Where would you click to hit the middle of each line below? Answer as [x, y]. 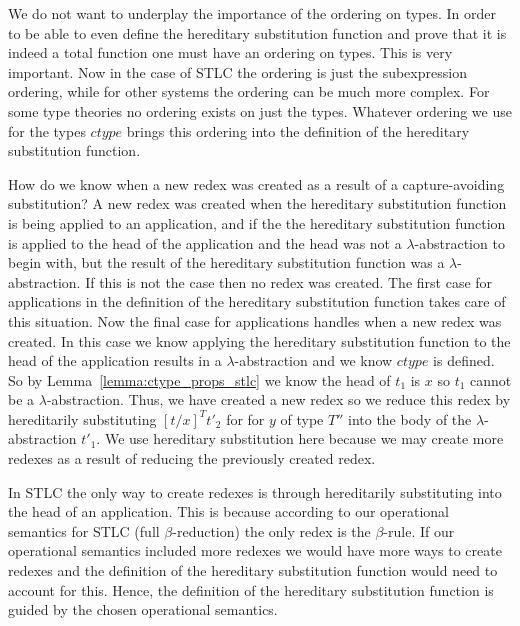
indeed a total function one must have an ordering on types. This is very [230, 52]
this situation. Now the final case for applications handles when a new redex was [255, 320]
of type [302, 418]
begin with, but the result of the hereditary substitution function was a [226, 262]
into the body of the [409, 418]
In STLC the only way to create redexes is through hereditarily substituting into [255, 491]
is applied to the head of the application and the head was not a [205, 242]
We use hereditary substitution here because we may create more [304, 438]
